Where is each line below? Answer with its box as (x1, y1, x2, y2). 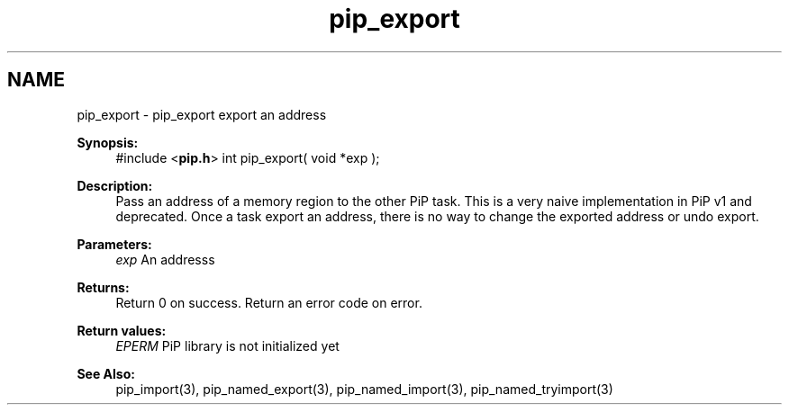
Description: (77, 177, 153, 193)
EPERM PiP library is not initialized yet (115, 337, 340, 354)
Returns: (77, 279, 130, 295)
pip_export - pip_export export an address (77, 106, 327, 122)
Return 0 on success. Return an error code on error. (115, 294, 422, 310)
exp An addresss (115, 251, 215, 267)
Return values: (77, 322, 167, 338)
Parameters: (77, 236, 152, 252)
